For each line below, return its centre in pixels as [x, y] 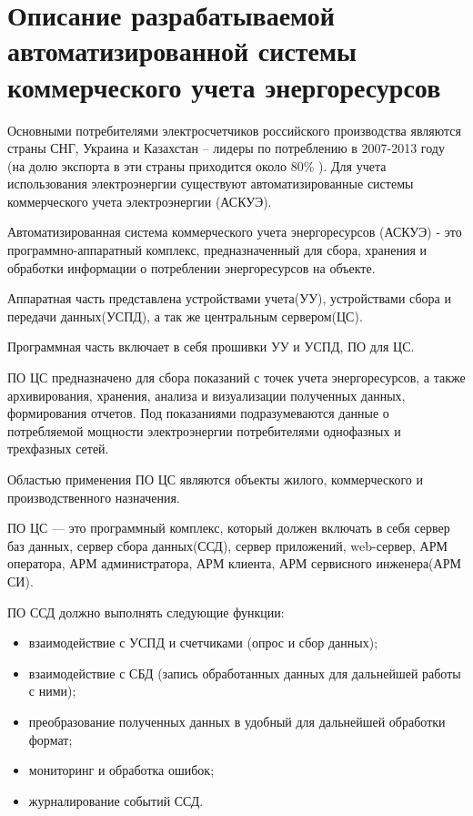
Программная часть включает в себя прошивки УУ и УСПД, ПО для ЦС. [211, 347]
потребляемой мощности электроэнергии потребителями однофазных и [204, 430]
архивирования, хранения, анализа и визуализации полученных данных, [206, 395]
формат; [50, 739]
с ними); [52, 691]
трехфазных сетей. [58, 449]
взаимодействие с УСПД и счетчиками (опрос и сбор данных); [203, 643]
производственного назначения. [94, 497]
